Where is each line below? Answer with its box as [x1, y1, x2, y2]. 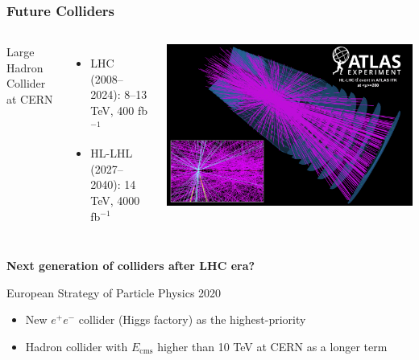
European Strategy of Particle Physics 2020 [6, 284, 222, 301]
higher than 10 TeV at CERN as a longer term [157, 337, 388, 354]
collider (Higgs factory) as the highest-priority [78, 311, 306, 328]
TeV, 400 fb [90, 102, 148, 118]
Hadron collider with [25, 337, 128, 354]
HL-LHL [90, 145, 133, 162]
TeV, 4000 [90, 191, 140, 208]
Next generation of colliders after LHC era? [6, 257, 255, 274]
